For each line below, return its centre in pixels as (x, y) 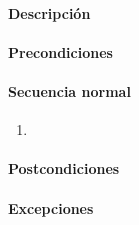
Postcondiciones (64, 168)
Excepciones (51, 207)
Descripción (49, 12)
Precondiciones (60, 51)
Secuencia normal (69, 90)
